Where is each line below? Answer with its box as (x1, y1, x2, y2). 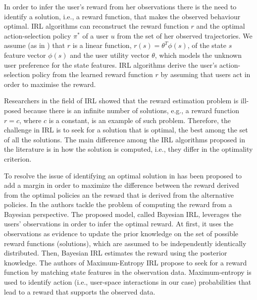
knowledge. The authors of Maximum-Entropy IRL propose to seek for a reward (4, 257, 247, 267)
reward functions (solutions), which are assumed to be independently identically (4, 238, 247, 248)
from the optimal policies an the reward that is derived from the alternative (4, 189, 234, 200)
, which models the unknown (154, 49, 242, 60)
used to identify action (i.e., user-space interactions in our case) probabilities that (4, 277, 252, 287)
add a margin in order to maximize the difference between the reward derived (4, 180, 239, 190)
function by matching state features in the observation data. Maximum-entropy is (4, 267, 252, 277)
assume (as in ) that (4, 40, 65, 50)
